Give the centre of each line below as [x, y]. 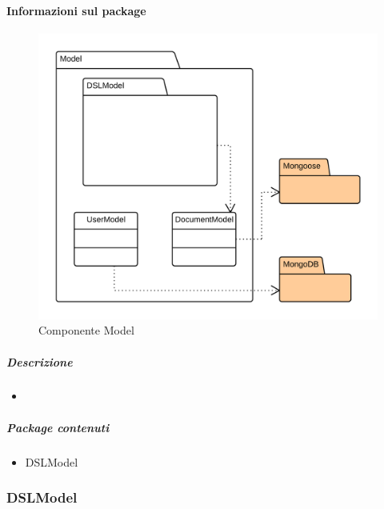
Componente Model [86, 330]
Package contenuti [58, 427]
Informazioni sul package [76, 10]
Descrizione [40, 361]
